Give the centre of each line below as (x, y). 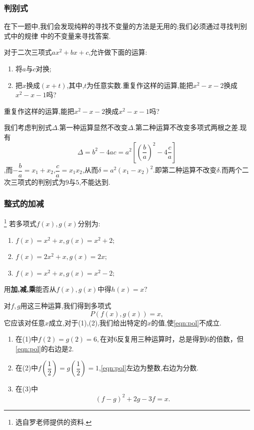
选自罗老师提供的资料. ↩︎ (53, 421)
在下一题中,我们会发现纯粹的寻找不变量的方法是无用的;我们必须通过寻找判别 (126, 26)
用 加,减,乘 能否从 (30, 289)
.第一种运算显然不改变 (93, 127)
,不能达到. (95, 182)
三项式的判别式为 (38, 182)
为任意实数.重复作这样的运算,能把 (140, 85)
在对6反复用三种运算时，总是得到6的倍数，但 (172, 339)
